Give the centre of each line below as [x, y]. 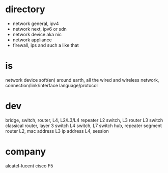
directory [25, 9]
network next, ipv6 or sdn [40, 29]
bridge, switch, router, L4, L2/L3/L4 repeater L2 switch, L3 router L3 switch [84, 120]
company [26, 152]
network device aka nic [37, 34]
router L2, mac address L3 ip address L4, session [57, 131]
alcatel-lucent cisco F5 [29, 166]
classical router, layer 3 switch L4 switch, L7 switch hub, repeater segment [83, 126]
